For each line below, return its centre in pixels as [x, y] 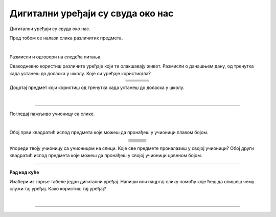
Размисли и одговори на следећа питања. [55, 57]
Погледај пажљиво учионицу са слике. [52, 114]
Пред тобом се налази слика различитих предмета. [66, 38]
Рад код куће [24, 172]
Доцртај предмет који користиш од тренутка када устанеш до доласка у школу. [97, 88]
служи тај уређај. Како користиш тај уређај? [58, 189]
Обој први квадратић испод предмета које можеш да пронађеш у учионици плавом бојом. [109, 133]
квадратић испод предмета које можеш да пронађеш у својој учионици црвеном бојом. [106, 156]
